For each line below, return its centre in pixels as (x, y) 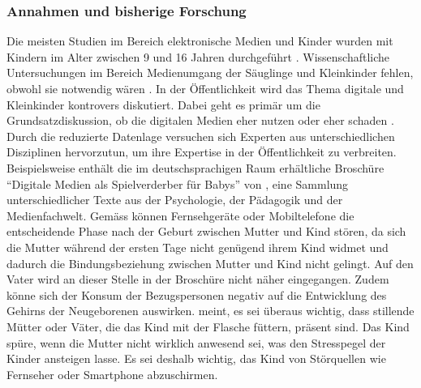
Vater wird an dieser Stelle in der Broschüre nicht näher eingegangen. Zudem (198, 279)
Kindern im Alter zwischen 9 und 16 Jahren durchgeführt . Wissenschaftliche (198, 56)
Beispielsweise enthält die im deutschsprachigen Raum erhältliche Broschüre (195, 167)
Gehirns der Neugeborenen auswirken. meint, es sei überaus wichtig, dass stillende (210, 311)
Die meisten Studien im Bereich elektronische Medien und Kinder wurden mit (200, 41)
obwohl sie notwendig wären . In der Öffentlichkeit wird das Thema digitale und (205, 88)
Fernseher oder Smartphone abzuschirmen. (112, 374)
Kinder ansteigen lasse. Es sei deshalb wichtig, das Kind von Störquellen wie (196, 358)
